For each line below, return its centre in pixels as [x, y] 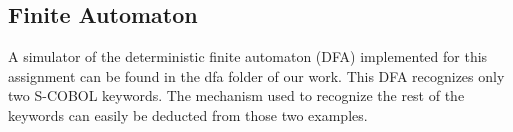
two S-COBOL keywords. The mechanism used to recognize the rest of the [236, 95]
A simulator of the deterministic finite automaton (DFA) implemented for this [248, 56]
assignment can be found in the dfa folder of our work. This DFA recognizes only [256, 75]
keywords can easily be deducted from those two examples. [188, 114]
